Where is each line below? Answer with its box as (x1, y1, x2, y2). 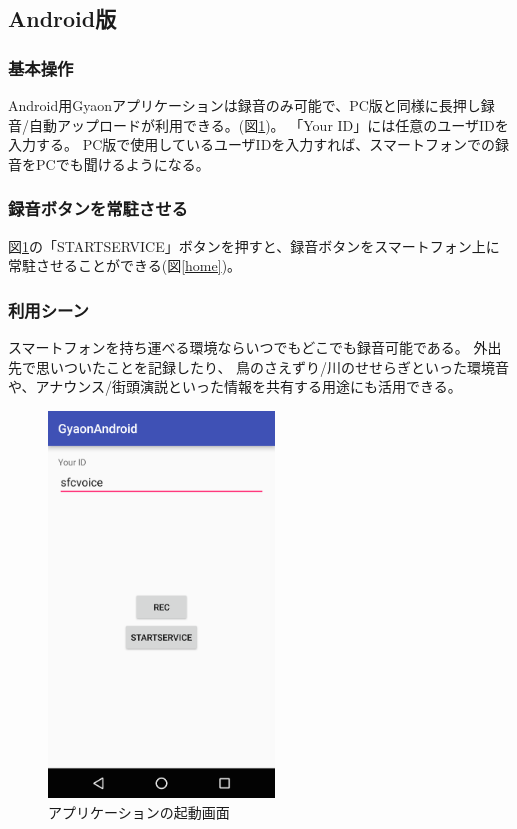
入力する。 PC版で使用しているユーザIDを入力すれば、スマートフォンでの (8, 134, 495, 155)
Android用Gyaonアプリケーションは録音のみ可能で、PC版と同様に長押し (8, 95, 481, 115)
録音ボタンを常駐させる (8, 196, 188, 221)
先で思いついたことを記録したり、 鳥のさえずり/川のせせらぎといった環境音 (8, 356, 510, 377)
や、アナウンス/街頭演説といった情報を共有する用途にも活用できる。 (8, 376, 462, 397)
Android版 (8, 3, 117, 34)
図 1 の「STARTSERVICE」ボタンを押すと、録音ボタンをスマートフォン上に (8, 235, 500, 256)
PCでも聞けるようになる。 (35, 153, 210, 174)
